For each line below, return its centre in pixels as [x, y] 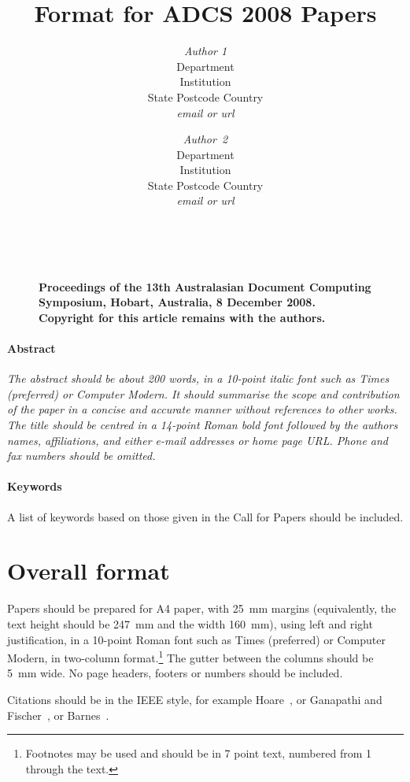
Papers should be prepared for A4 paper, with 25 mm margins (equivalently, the [202, 608]
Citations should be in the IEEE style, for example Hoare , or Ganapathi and [195, 699]
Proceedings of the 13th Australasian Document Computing [205, 286]
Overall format [89, 571]
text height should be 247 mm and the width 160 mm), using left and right [190, 623]
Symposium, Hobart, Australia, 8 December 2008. [177, 302]
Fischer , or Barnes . [58, 715]
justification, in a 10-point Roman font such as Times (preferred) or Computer [196, 639]
